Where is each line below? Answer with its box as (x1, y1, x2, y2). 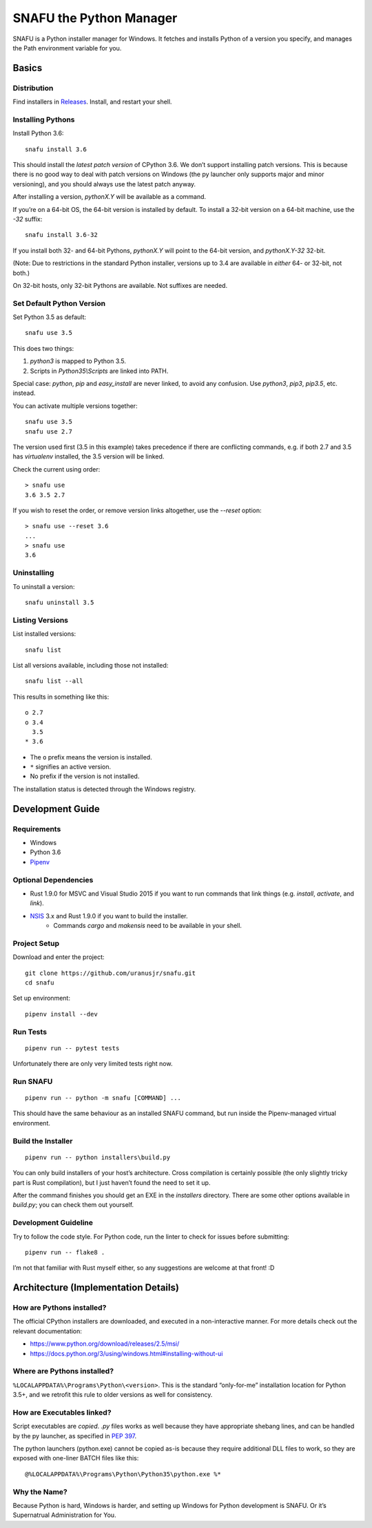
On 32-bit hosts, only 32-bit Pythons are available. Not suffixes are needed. (12, 281, 227, 289)
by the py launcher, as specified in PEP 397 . (12, 1431, 137, 1440)
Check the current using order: (12, 465, 101, 473)
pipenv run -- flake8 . (25, 1248, 105, 1256)
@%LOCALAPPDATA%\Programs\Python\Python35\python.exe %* (25, 1470, 222, 1478)
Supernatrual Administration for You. (12, 1511, 116, 1519)
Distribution (12, 83, 54, 93)
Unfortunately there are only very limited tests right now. (12, 1060, 173, 1068)
